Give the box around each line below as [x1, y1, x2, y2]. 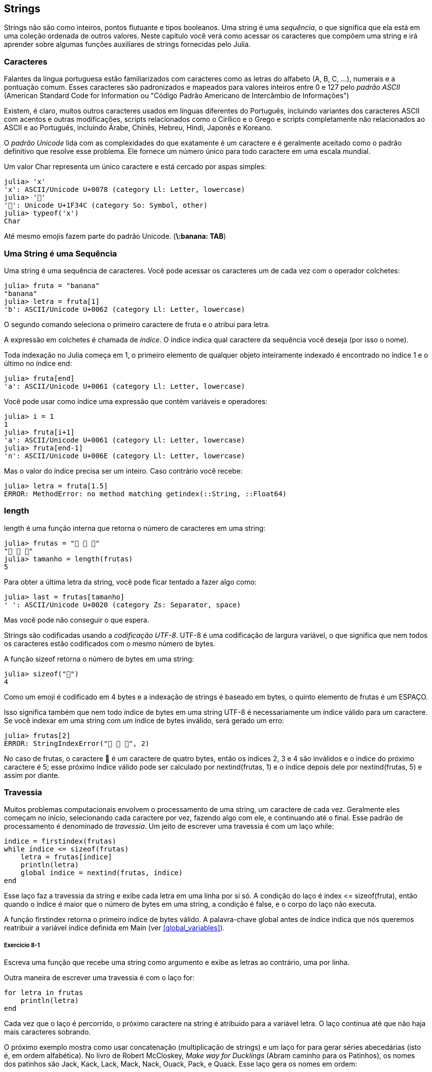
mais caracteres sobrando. [4, 1028, 91, 1036]
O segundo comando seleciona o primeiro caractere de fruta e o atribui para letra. [4, 320, 270, 329]
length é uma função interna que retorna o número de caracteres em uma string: [4, 523, 266, 532]
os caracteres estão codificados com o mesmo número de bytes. [4, 639, 216, 648]
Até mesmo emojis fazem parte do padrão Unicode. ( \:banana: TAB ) [4, 232, 226, 241]
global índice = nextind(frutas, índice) [20, 869, 183, 877]
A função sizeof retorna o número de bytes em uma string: [4, 654, 194, 663]
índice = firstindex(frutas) [4, 837, 116, 846]
